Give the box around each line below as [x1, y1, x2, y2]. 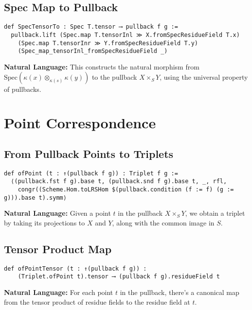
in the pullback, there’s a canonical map [120, 287, 239, 297]
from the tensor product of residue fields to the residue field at [4, 296, 190, 307]
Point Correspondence [4, 113, 156, 133]
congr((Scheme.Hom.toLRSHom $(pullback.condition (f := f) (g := [18, 186, 234, 193]
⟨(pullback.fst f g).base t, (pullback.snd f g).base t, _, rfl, [11, 178, 227, 185]
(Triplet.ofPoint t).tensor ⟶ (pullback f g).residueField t [18, 273, 220, 280]
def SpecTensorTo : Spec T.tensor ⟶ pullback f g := [4, 23, 178, 31]
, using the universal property [160, 72, 248, 82]
